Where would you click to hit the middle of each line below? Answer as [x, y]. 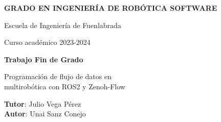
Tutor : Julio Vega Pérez [43, 103]
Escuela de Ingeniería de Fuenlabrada [63, 25]
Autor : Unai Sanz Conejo [45, 114]
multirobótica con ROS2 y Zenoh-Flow [65, 86]
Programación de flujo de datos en [58, 76]
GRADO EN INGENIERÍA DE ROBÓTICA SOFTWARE [111, 8]
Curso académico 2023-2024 [47, 42]
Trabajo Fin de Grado [44, 59]
